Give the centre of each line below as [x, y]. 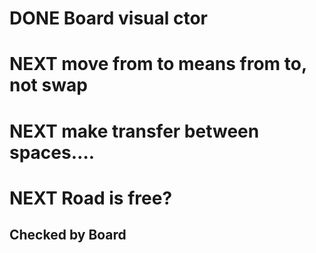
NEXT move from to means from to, [158, 64]
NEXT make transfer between [134, 131]
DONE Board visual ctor [109, 18]
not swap [48, 85]
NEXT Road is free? [91, 198]
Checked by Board [68, 235]
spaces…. [52, 152]
